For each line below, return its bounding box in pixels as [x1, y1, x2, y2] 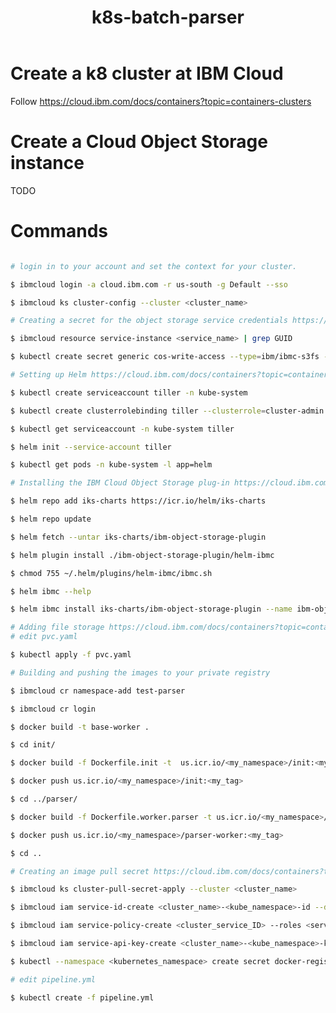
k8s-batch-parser [91, 6, 245, 29]
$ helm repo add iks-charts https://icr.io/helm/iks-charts [10, 496, 267, 506]
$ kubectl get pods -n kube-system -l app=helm [10, 460, 213, 470]
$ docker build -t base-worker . [10, 722, 150, 732]
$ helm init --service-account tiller [10, 442, 172, 452]
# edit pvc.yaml [10, 632, 78, 642]
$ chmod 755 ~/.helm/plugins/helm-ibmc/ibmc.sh [10, 568, 213, 578]
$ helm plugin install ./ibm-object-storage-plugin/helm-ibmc [10, 550, 275, 560]
